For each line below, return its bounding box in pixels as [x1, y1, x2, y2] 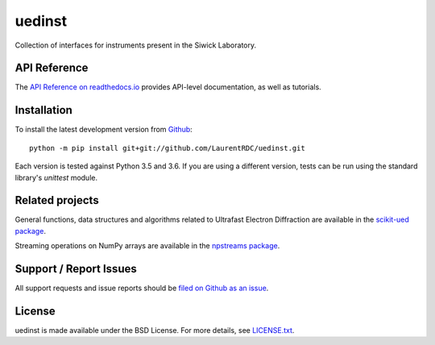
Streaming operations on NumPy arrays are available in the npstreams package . [14, 241, 280, 251]
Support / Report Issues [14, 262, 137, 276]
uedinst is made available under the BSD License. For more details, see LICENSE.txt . [14, 326, 295, 335]
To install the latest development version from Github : [14, 125, 193, 135]
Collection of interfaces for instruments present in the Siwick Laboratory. [14, 40, 257, 50]
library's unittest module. [14, 172, 98, 182]
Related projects [14, 193, 100, 207]
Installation [14, 103, 72, 117]
